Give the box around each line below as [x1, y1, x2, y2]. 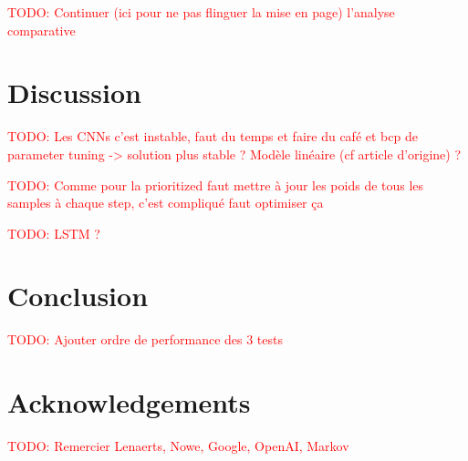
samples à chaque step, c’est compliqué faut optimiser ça [7, 193, 324, 212]
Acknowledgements [7, 384, 251, 421]
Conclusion [7, 277, 149, 314]
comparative [7, 20, 76, 39]
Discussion [7, 74, 141, 111]
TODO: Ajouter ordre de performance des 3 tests [7, 330, 283, 349]
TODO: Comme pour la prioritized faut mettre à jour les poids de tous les [7, 175, 424, 194]
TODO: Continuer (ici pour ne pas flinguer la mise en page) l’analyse [7, 3, 395, 21]
